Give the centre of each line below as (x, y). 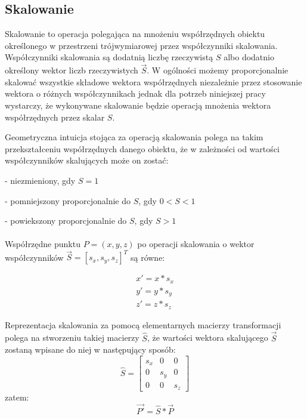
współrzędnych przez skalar (55, 117)
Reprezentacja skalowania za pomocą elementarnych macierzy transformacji (143, 324)
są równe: (148, 257)
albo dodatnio (249, 57)
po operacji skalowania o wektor (196, 244)
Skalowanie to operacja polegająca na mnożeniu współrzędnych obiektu (135, 34)
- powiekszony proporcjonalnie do (66, 221)
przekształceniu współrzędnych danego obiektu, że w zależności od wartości (142, 148)
